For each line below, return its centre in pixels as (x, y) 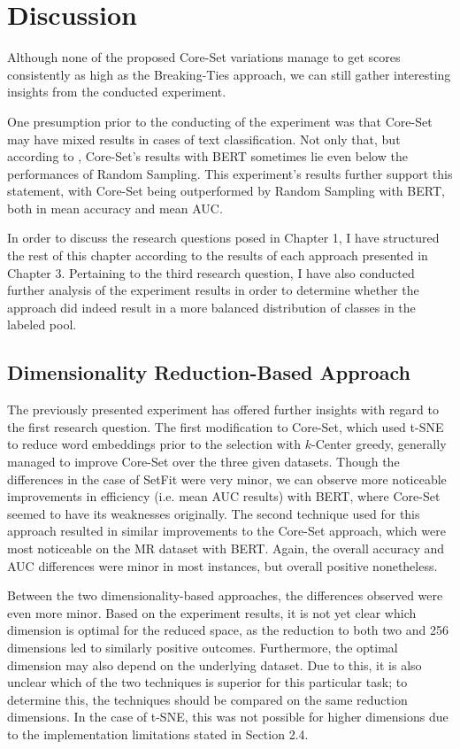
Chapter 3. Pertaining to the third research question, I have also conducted (211, 272)
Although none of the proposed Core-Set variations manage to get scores (204, 57)
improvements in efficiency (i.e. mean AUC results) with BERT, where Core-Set (224, 496)
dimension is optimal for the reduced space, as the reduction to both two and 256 (228, 630)
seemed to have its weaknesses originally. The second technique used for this (214, 513)
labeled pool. (42, 324)
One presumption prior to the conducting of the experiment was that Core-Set (220, 121)
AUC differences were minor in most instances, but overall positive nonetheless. (222, 565)
